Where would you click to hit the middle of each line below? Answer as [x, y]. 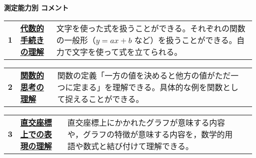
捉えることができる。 [104, 99]
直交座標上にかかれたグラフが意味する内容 [146, 122]
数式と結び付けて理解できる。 [138, 146]
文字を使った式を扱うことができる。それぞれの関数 [151, 28]
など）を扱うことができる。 [186, 40]
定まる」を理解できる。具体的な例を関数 [148, 87]
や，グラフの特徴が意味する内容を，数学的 [146, 134]
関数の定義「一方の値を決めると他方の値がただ [144, 75]
